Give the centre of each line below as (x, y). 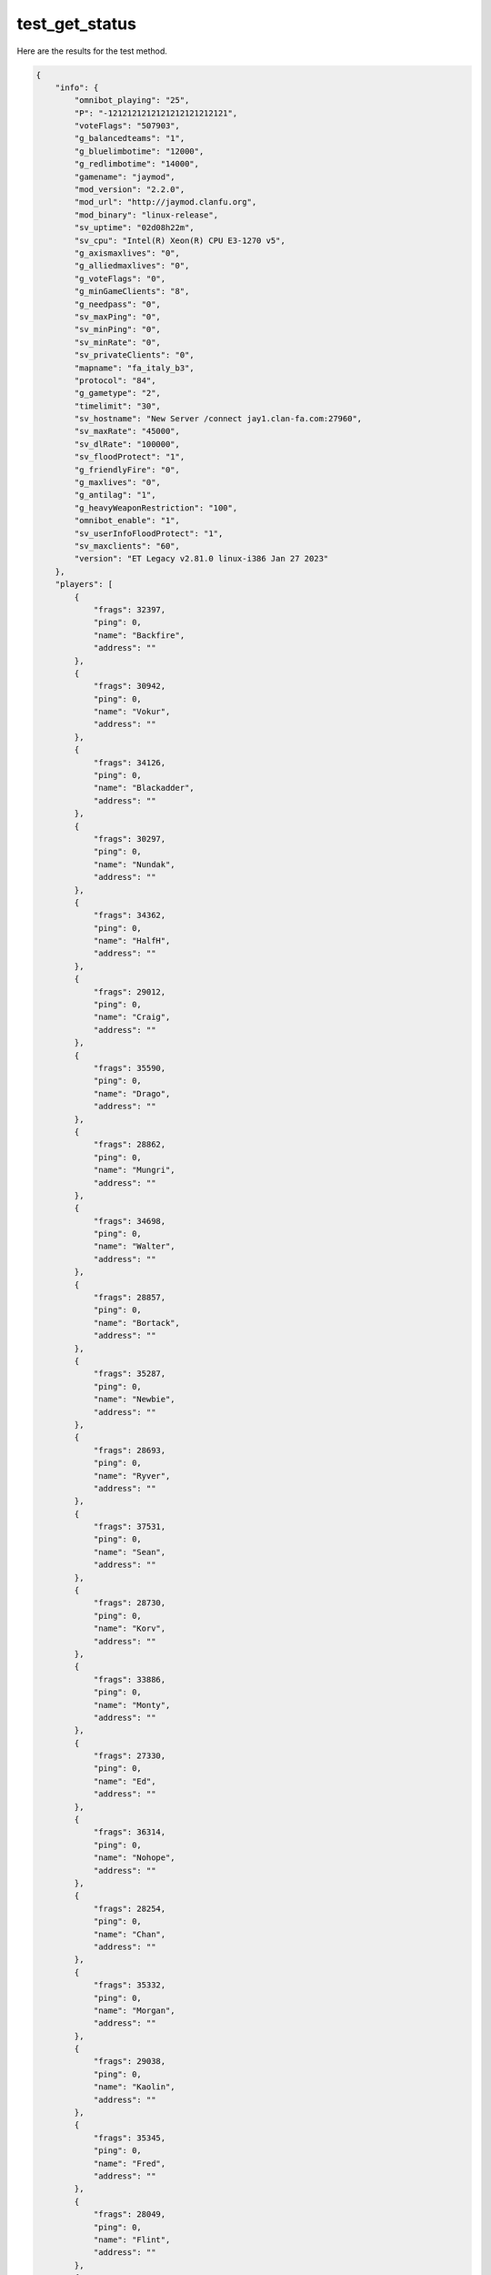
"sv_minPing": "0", (117, 329)
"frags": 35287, (130, 1374)
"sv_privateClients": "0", (134, 355)
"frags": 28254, (130, 1908)
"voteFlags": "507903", (127, 126)
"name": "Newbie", (135, 1400)
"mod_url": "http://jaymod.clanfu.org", (165, 202)
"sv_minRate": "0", (117, 342)
